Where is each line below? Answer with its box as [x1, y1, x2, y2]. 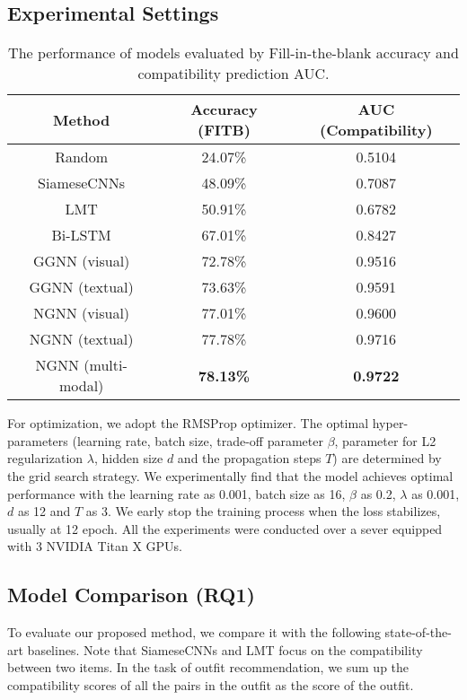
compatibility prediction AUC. [137, 63, 330, 84]
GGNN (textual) [29, 276, 134, 298]
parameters [7, 431, 68, 450]
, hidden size [93, 449, 163, 468]
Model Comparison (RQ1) [7, 581, 255, 608]
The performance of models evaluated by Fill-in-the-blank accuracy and [8, 42, 459, 64]
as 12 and [17, 502, 71, 521]
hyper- [372, 414, 409, 433]
